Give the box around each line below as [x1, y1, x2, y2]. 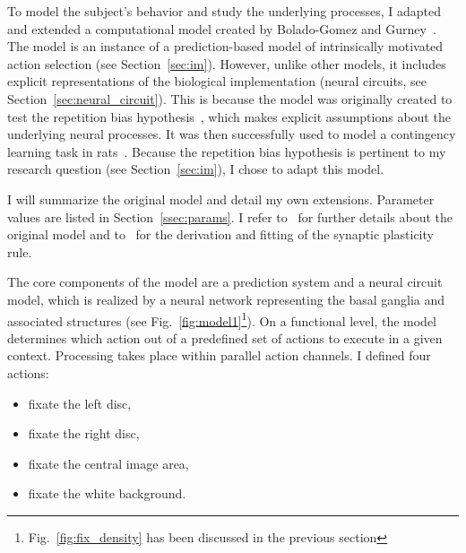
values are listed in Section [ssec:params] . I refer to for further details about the [7, 207, 453, 226]
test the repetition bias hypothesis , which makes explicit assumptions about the [7, 107, 451, 125]
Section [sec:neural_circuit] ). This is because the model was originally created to [7, 89, 453, 108]
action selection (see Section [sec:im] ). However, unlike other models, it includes [7, 54, 446, 73]
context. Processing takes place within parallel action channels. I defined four [7, 346, 431, 365]
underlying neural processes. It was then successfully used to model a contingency [7, 125, 456, 143]
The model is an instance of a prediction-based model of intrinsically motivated [7, 37, 444, 56]
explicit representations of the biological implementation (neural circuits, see [7, 72, 427, 91]
